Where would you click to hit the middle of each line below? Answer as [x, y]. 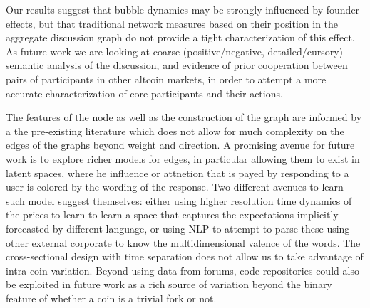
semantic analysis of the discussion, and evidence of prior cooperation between [177, 65]
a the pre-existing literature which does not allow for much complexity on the [175, 131]
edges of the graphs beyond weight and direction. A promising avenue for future [180, 145]
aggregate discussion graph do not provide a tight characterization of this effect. [180, 37]
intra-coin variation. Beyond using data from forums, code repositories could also [183, 270]
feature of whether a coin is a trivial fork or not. [111, 298]
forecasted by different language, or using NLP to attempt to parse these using [178, 228]
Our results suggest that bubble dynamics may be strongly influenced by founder [183, 9]
